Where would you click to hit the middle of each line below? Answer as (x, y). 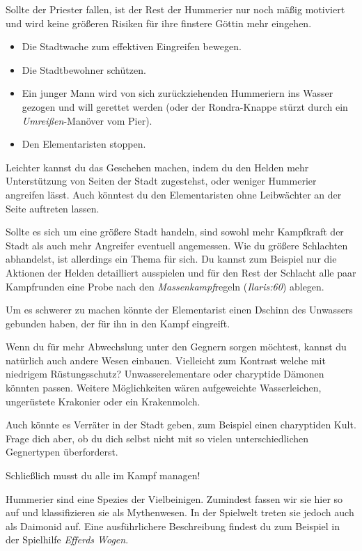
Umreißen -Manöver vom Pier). (87, 120)
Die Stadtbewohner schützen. (84, 69)
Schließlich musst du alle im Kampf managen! (103, 475)
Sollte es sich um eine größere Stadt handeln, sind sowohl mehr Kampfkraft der (175, 232)
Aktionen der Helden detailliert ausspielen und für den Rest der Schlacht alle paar (181, 272)
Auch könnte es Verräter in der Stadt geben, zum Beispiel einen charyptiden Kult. (181, 425)
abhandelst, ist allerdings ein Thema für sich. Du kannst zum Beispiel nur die (171, 259)
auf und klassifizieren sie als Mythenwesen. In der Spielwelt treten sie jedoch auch (180, 512)
